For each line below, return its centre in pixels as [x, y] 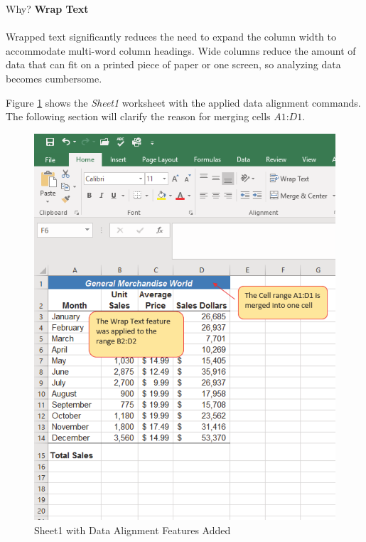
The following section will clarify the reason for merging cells [138, 116]
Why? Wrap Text [47, 9]
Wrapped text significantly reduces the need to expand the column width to [171, 37]
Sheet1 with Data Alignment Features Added [133, 530]
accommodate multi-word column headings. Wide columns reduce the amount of [181, 50]
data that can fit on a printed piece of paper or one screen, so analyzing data [173, 64]
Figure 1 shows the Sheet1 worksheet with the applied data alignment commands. [183, 102]
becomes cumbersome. [54, 78]
